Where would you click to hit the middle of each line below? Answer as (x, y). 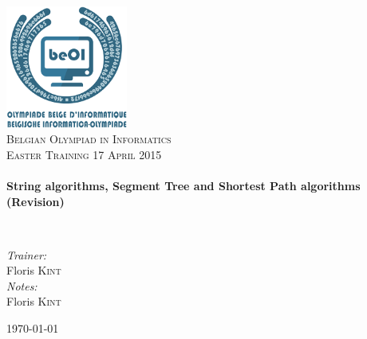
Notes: (22, 285)
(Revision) (36, 201)
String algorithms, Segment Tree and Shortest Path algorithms (183, 185)
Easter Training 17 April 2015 (84, 154)
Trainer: (27, 254)
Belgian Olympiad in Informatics (89, 139)
